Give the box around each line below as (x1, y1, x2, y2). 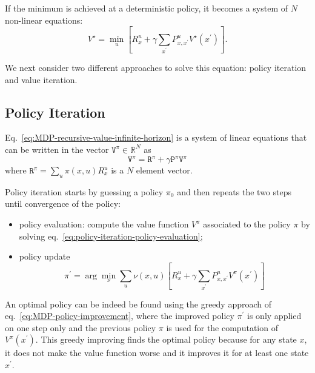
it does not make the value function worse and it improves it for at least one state (5, 346, 309, 359)
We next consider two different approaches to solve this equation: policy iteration (5, 61, 307, 73)
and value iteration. (5, 73, 78, 86)
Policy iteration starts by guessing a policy (5, 185, 164, 198)
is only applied (247, 309, 302, 322)
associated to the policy (203, 218, 291, 230)
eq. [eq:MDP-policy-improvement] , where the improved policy (5, 309, 234, 322)
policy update (19, 250, 70, 263)
